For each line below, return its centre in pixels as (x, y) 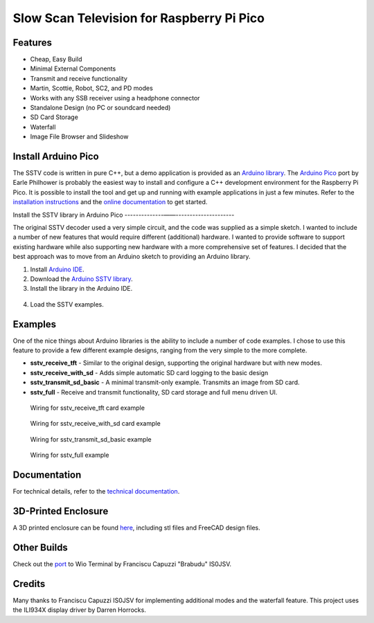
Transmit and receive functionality (79, 78)
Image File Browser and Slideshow (79, 137)
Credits (29, 584)
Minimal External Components (73, 69)
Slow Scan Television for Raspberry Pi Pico (139, 18)
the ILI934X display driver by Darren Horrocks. (80, 610)
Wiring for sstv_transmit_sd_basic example (91, 439)
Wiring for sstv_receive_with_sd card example (95, 424)
